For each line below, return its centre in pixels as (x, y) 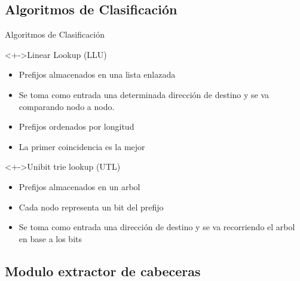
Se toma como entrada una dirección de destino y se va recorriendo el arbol (157, 227)
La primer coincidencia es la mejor (82, 146)
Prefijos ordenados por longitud (76, 126)
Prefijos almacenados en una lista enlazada (97, 74)
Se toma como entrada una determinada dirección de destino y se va (144, 94)
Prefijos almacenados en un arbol (79, 186)
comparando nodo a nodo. (67, 106)
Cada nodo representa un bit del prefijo (91, 207)
